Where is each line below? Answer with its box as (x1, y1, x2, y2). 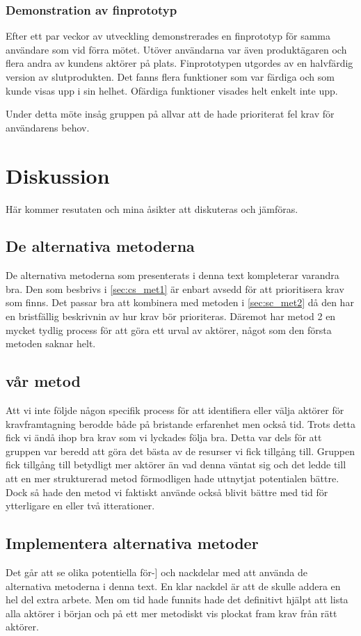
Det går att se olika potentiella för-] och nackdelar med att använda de (6, 565, 307, 580)
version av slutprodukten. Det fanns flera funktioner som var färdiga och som (6, 70, 335, 84)
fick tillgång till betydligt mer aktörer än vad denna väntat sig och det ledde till (6, 457, 346, 472)
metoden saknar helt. (6, 336, 96, 351)
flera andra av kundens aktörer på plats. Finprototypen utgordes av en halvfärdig (6, 56, 353, 70)
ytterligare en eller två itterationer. (6, 498, 155, 513)
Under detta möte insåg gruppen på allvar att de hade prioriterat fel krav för (6, 106, 335, 121)
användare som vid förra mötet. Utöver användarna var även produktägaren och (6, 42, 347, 56)
